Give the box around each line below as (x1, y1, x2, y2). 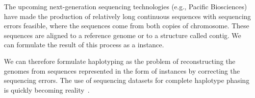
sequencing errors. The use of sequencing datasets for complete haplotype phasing (4, 75, 250, 85)
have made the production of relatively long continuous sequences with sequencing (4, 11, 251, 21)
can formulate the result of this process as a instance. (4, 39, 164, 50)
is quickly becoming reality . (4, 84, 90, 95)
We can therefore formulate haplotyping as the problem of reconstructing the (4, 56, 235, 66)
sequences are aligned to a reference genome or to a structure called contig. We (4, 30, 241, 40)
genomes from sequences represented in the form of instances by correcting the (4, 65, 240, 76)
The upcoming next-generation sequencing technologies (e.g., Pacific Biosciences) (4, 1, 247, 11)
